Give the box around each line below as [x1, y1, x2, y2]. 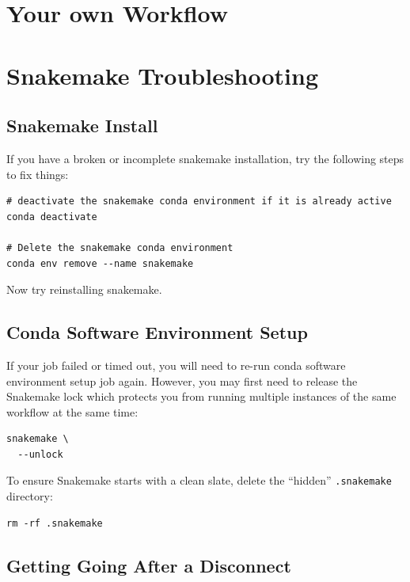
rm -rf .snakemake [6, 517, 103, 529]
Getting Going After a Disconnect [6, 553, 291, 577]
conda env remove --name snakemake [6, 257, 194, 269]
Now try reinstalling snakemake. [6, 281, 162, 298]
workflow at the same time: [6, 403, 139, 420]
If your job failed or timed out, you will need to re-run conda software [6, 356, 346, 373]
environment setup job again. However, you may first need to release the [6, 372, 358, 389]
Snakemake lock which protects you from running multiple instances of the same [6, 388, 397, 405]
